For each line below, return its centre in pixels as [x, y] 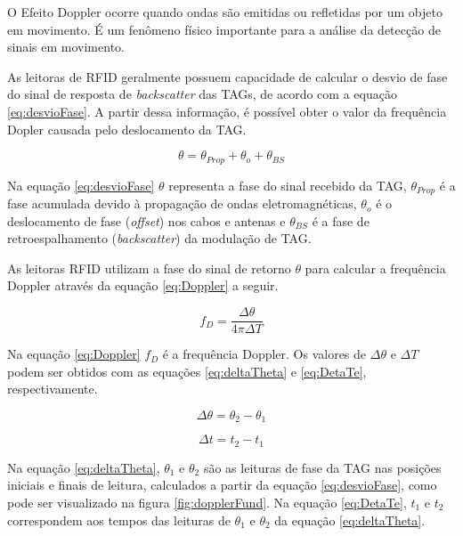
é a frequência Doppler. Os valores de [264, 354]
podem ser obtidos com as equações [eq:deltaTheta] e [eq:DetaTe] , [187, 371]
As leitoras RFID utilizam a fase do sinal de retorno [149, 268]
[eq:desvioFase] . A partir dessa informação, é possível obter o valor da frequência [227, 111]
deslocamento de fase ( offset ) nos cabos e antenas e [146, 220]
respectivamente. [53, 389]
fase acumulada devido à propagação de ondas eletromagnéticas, [182, 203]
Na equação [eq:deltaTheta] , [84, 467]
